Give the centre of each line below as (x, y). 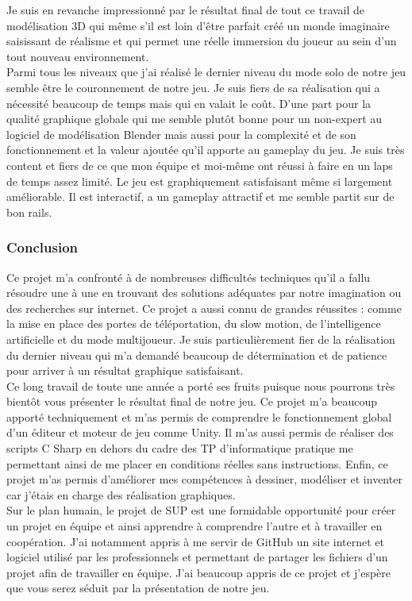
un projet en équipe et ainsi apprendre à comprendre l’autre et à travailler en (194, 526)
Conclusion (42, 247)
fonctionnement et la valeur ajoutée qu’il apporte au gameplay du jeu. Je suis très (206, 150)
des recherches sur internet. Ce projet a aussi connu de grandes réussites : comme (204, 308)
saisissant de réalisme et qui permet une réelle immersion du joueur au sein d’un (202, 41)
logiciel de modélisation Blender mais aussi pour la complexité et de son (181, 134)
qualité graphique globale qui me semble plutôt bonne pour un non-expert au (194, 119)
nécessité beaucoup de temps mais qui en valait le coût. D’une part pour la (189, 103)
